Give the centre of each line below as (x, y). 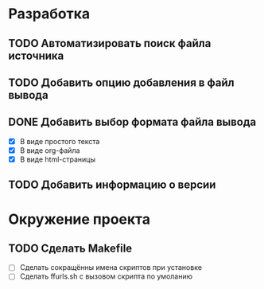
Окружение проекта (80, 219)
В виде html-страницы (57, 159)
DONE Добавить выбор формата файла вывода (132, 122)
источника (36, 55)
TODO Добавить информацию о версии (112, 185)
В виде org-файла (50, 150)
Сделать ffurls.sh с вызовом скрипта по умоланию (106, 276)
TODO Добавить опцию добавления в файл (121, 82)
